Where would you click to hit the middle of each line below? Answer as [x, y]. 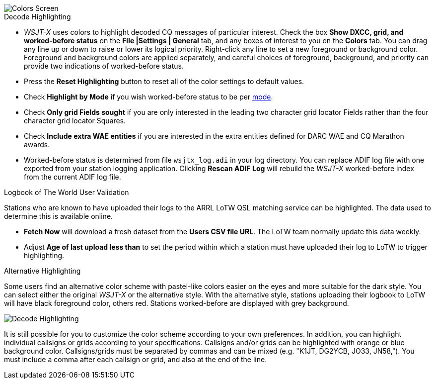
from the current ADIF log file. [72, 177]
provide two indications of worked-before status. [104, 66]
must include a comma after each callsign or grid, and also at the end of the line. [136, 359]
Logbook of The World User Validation [67, 192]
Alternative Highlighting [42, 271]
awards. [37, 144]
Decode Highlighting [37, 17]
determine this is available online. [59, 216]
